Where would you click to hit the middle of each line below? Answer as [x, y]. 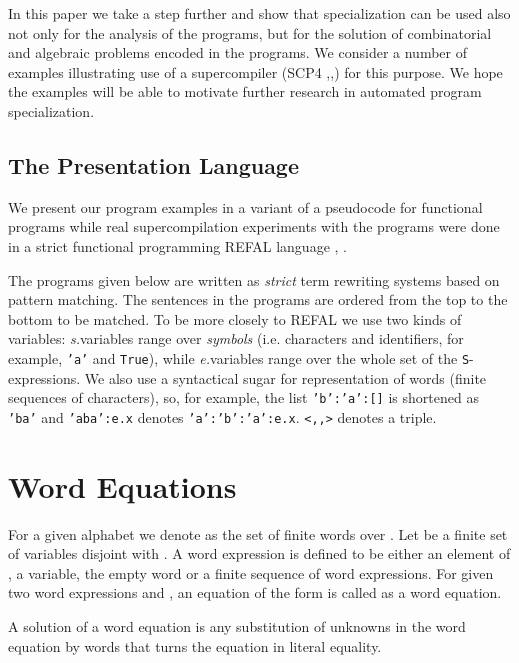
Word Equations [122, 485]
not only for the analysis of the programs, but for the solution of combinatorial [250, 32]
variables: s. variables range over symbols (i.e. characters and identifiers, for [236, 338]
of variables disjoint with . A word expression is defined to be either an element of [259, 553]
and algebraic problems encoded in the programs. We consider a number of [237, 52]
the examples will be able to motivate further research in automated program [245, 91]
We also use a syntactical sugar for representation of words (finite [285, 377]
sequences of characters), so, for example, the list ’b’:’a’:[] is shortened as [243, 397]
